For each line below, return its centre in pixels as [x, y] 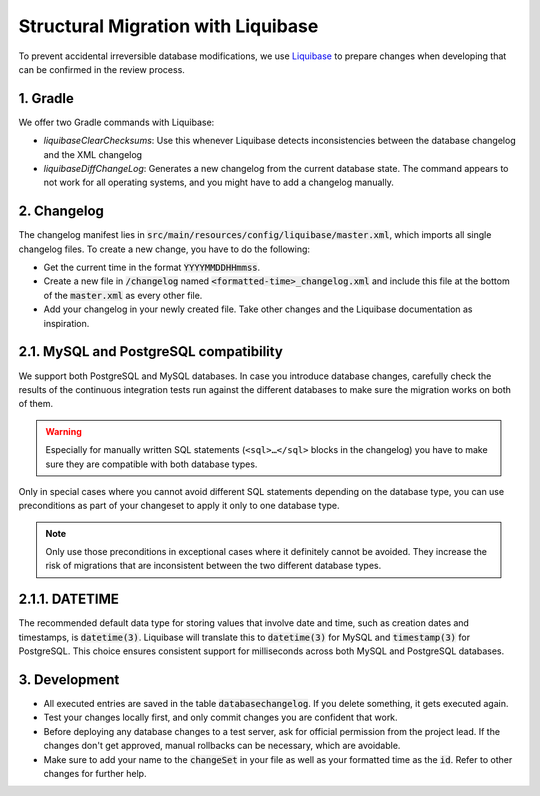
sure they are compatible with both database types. [151, 464]
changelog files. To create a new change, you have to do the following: [164, 249]
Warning [63, 431]
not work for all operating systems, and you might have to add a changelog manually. [218, 182]
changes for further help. [95, 774]
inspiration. [66, 323]
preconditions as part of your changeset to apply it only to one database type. [179, 506]
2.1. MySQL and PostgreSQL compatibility [151, 351]
